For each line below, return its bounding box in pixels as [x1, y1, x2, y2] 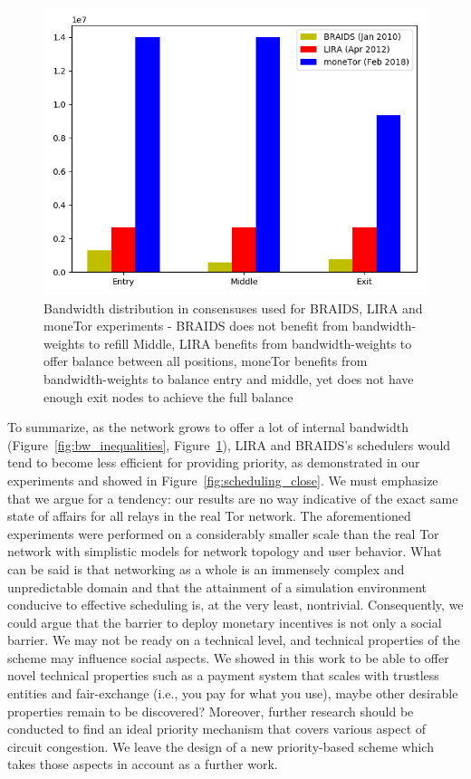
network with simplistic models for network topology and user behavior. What [7, 542, 442, 561]
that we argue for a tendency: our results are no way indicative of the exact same [7, 488, 458, 507]
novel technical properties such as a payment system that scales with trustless [7, 666, 439, 685]
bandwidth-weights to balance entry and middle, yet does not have [43, 369, 414, 388]
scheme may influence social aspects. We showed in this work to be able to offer [7, 648, 449, 667]
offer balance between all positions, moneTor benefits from [43, 351, 368, 370]
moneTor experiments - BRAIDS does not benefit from [43, 316, 349, 335]
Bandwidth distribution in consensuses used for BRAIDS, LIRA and [43, 298, 423, 317]
